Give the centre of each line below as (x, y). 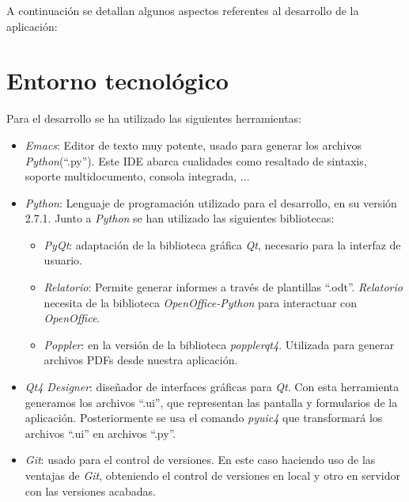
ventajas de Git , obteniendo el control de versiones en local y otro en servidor (212, 475)
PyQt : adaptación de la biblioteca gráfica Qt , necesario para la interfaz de (222, 244)
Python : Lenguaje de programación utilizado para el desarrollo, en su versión (211, 202)
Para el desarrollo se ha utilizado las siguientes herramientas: (154, 118)
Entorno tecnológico (117, 80)
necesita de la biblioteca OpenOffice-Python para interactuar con (201, 302)
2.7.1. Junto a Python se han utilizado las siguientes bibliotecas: (180, 218)
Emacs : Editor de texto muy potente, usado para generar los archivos (193, 145)
